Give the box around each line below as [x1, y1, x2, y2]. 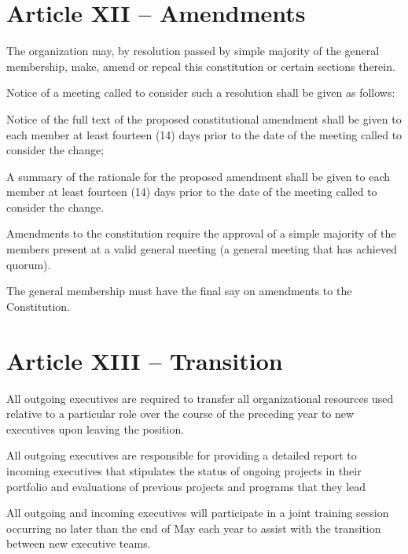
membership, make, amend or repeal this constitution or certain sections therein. [6, 57, 395, 74]
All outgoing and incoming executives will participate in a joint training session [6, 504, 389, 521]
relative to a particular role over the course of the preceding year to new [6, 405, 355, 422]
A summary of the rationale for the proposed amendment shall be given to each [6, 168, 391, 184]
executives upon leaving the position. [6, 420, 185, 437]
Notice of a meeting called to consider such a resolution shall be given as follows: [6, 84, 395, 101]
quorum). [6, 256, 51, 272]
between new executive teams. [6, 535, 151, 552]
